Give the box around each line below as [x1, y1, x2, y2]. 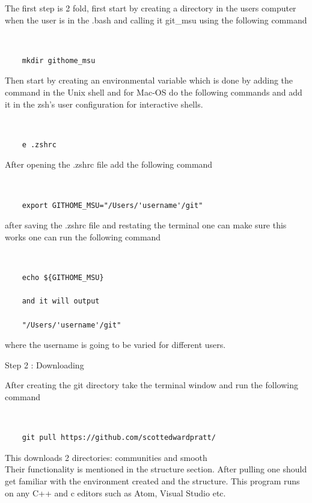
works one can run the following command [5, 230, 161, 243]
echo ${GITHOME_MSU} [22, 273, 104, 282]
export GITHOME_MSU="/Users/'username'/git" [22, 201, 203, 210]
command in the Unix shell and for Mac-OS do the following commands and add [5, 86, 302, 99]
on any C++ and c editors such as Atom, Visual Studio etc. [5, 486, 226, 499]
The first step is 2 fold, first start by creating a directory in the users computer [5, 2, 296, 14]
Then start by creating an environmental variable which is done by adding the [5, 74, 293, 87]
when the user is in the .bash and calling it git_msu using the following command [5, 13, 307, 26]
